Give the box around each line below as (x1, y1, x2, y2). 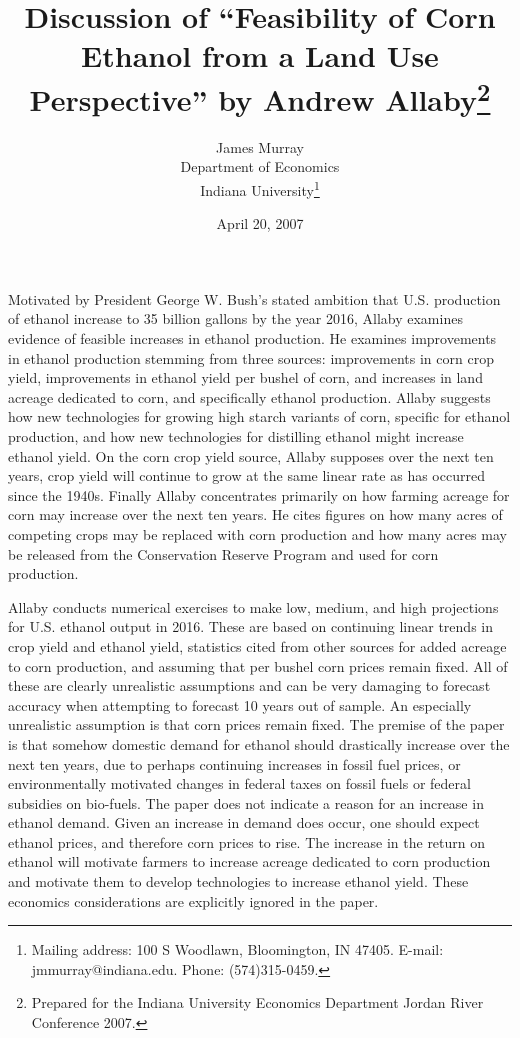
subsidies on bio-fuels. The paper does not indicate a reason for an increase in (8, 792, 484, 813)
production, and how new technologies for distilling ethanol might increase (8, 426, 464, 447)
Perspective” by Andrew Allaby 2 (29, 74, 491, 119)
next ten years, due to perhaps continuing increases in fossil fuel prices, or (8, 753, 461, 774)
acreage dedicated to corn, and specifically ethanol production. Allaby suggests (8, 386, 491, 407)
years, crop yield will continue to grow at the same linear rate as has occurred (8, 465, 485, 486)
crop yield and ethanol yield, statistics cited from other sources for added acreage (8, 635, 507, 656)
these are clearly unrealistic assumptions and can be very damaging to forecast (8, 675, 491, 696)
